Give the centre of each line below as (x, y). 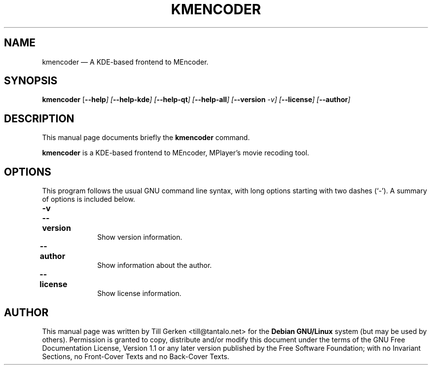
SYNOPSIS (31, 81)
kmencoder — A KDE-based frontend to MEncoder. (125, 62)
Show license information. (139, 294)
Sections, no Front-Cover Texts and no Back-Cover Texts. (136, 356)
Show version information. (140, 237)
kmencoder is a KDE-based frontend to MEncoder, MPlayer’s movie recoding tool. (176, 153)
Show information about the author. (155, 265)
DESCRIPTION (39, 118)
